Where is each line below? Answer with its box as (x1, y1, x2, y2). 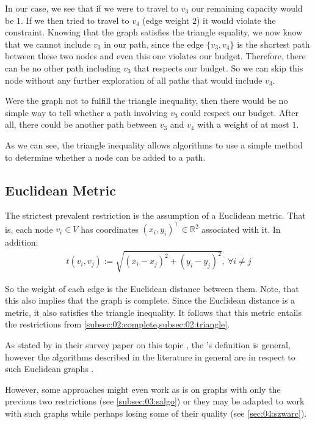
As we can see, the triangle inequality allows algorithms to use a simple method (5, 138, 303, 151)
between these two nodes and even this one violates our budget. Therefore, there (5, 49, 306, 62)
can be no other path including (5, 61, 121, 74)
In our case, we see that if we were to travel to (5, 2, 179, 14)
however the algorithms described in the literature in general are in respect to (5, 350, 295, 363)
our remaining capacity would (191, 2, 303, 14)
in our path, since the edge (104, 37, 204, 50)
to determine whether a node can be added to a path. (5, 150, 206, 163)
